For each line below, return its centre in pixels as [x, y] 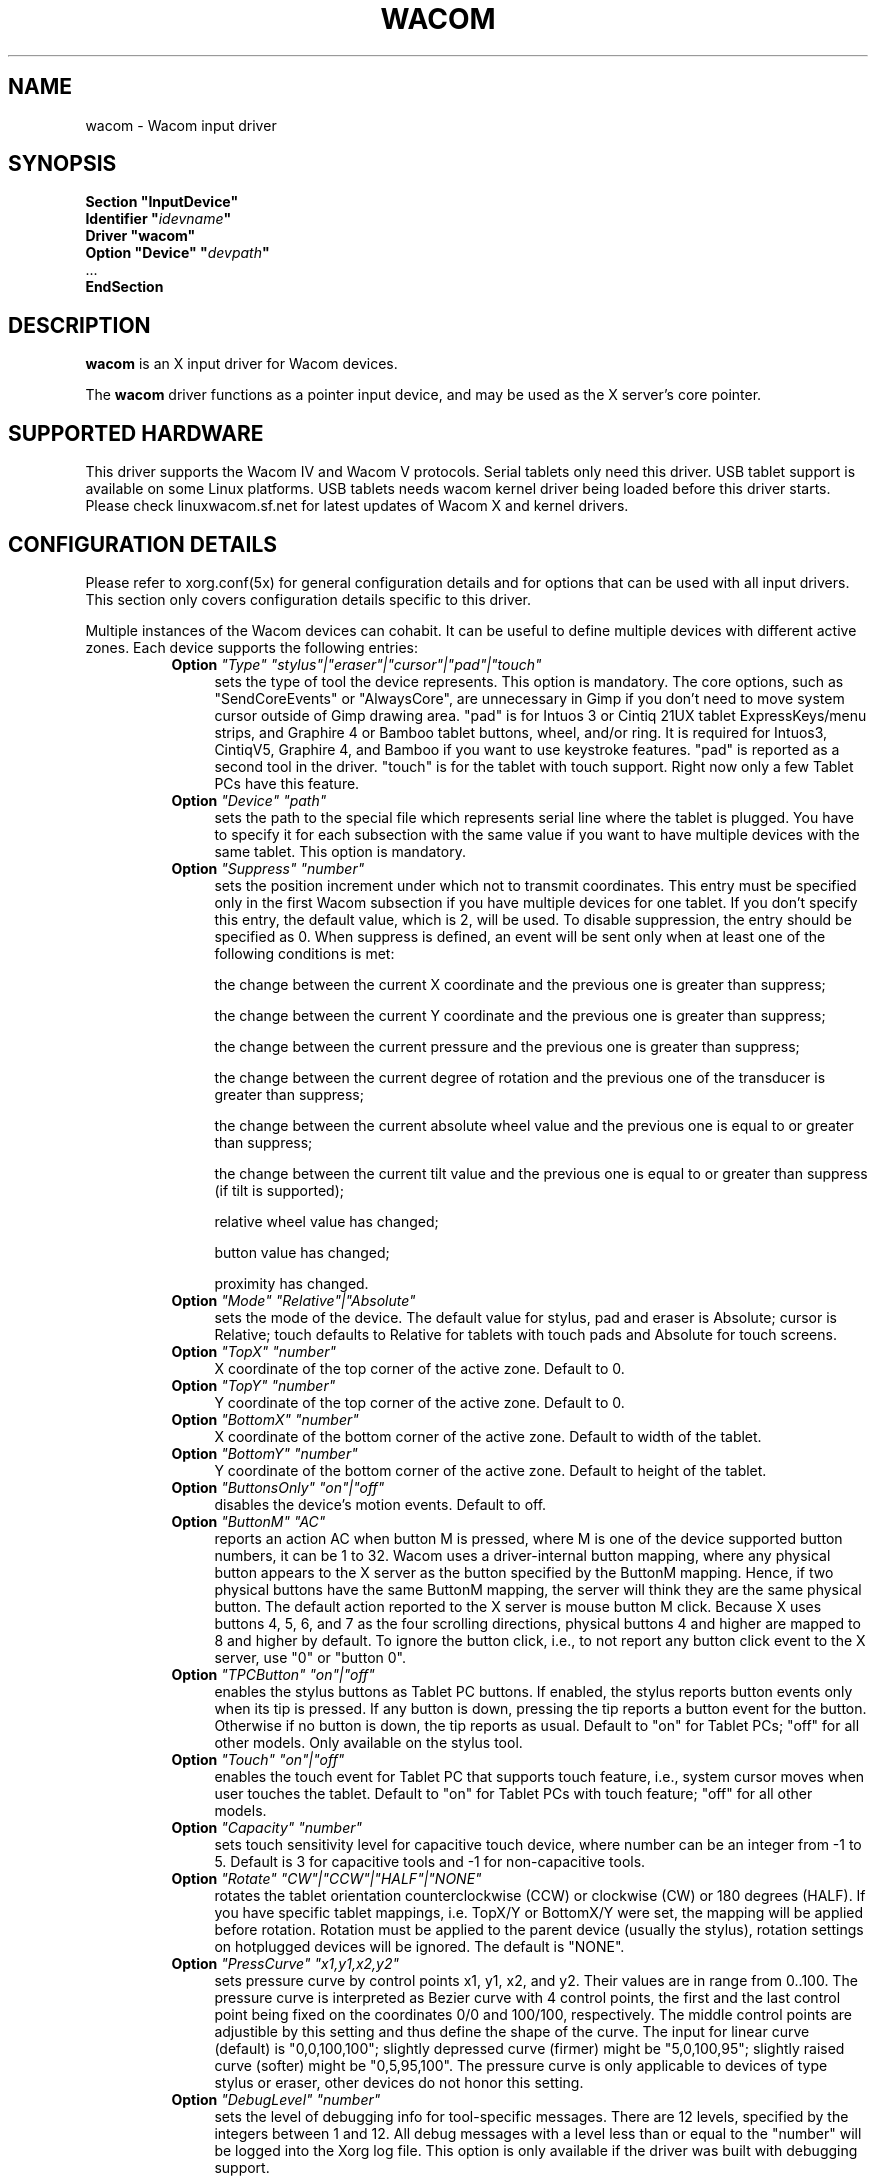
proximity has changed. [291, 1283]
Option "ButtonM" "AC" [248, 1521]
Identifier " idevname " [158, 219]
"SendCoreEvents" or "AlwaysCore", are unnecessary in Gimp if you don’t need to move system [529, 698]
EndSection [124, 287]
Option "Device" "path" [249, 800]
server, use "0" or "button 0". [310, 1657]
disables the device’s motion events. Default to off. [380, 1504]
